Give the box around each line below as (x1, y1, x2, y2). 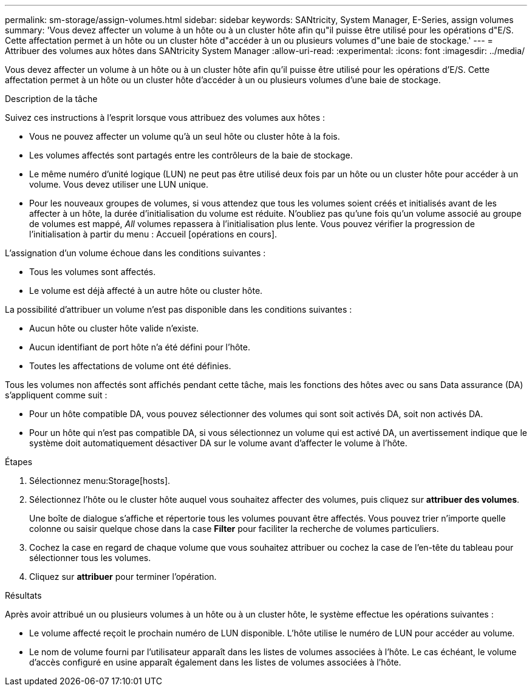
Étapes (5, 457, 33, 467)
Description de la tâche (5, 94, 98, 104)
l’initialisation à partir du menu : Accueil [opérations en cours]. (29, 229, 278, 239)
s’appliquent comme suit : (5, 390, 107, 400)
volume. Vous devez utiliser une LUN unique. (29, 179, 208, 189)
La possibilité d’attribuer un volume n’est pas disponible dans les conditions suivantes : (5, 304, 352, 315)
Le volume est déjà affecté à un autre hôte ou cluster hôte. (29, 285, 263, 296)
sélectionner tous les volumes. (29, 553, 151, 563)
